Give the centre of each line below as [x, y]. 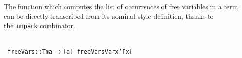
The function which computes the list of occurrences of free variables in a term [121, 6]
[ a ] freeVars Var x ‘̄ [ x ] [98, 52]
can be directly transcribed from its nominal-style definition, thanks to [109, 16]
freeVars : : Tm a [30, 52]
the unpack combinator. [40, 25]
